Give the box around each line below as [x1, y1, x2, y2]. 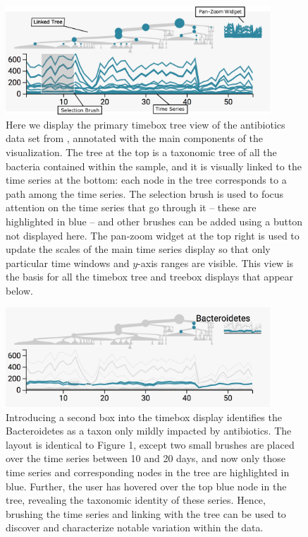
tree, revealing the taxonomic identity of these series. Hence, [6, 492, 266, 507]
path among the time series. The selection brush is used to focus [6, 186, 284, 201]
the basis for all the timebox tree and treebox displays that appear [6, 269, 294, 284]
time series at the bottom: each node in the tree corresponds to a [6, 172, 287, 187]
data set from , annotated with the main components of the [6, 131, 263, 146]
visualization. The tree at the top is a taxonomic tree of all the [6, 144, 277, 159]
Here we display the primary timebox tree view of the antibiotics [6, 117, 285, 131]
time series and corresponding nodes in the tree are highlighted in [6, 465, 290, 480]
